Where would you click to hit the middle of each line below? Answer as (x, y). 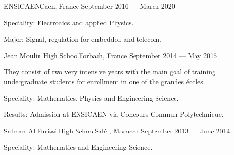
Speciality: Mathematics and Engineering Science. (78, 147)
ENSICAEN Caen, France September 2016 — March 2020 (89, 6)
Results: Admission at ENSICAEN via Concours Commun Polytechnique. (114, 114)
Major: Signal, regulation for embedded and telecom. (83, 39)
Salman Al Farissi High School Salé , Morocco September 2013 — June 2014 (117, 130)
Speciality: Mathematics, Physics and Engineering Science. (91, 98)
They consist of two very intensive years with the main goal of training (110, 72)
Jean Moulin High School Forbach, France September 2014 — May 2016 (111, 55)
